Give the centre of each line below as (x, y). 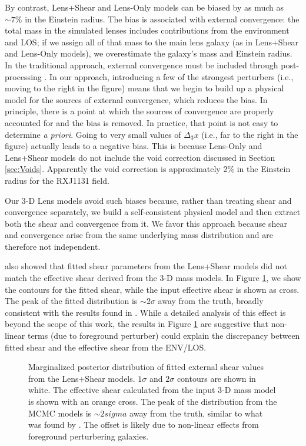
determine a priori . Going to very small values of (93, 134)
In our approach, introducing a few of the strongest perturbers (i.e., (172, 76)
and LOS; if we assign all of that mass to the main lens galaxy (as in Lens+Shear (152, 42)
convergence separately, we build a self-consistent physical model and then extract (153, 212)
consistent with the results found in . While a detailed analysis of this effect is (145, 312)
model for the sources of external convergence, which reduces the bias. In (136, 99)
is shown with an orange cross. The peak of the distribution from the (153, 401)
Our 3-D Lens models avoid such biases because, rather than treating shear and (148, 200)
